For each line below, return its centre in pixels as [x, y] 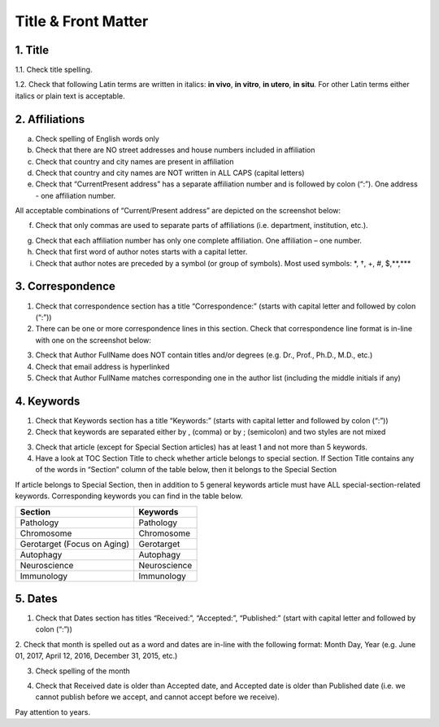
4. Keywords [48, 401]
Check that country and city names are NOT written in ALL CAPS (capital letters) [170, 173]
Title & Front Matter [82, 21]
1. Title [32, 50]
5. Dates [37, 598]
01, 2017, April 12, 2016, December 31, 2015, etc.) [96, 656]
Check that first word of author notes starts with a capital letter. [141, 252]
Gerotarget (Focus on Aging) [75, 544]
